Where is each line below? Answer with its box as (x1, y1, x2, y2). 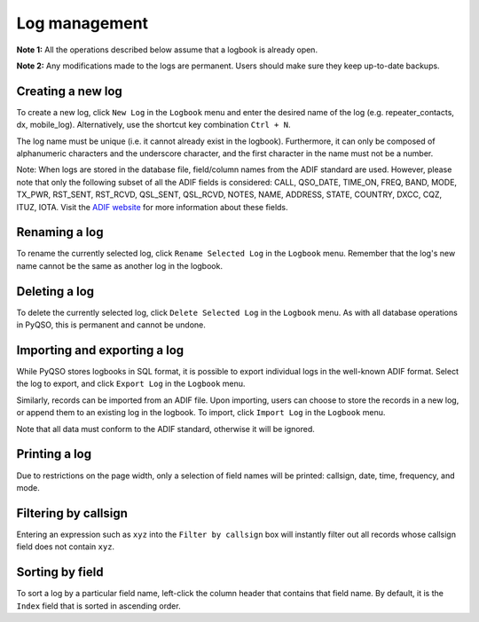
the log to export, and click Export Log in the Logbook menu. (16, 378, 246, 390)
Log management (16, 13, 149, 33)
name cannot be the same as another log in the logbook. (16, 260, 224, 271)
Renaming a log (16, 224, 104, 240)
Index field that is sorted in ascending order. (16, 600, 181, 611)
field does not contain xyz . (16, 541, 115, 552)
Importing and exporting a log (16, 342, 185, 358)
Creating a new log (16, 83, 123, 98)
